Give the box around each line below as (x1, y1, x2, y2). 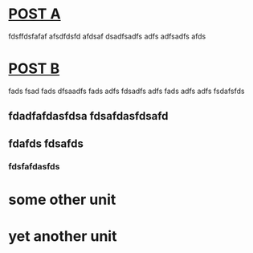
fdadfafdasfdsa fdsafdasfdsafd (8, 109, 169, 123)
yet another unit (8, 226, 117, 245)
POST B (8, 59, 60, 78)
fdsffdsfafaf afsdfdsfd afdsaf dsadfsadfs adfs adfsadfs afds (8, 31, 206, 41)
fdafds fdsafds (8, 137, 84, 150)
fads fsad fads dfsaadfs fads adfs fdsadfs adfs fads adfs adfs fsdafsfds (8, 86, 245, 96)
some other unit (8, 190, 116, 209)
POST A (8, 5, 62, 23)
